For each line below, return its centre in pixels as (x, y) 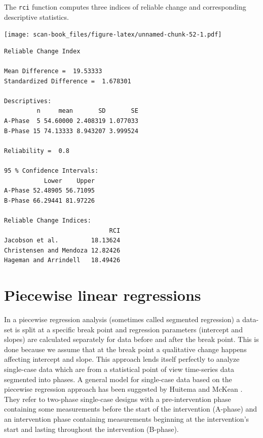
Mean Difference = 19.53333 (53, 71)
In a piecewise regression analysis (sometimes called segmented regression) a (122, 319)
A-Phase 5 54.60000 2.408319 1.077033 (71, 121)
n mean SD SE (87, 111)
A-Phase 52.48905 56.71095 (49, 191)
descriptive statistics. (36, 17)
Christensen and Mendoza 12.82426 (62, 250)
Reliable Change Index (42, 51)
